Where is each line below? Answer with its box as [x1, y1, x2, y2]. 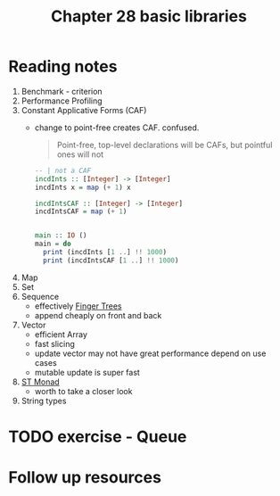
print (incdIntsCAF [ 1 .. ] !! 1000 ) [42, 256, 179, 265]
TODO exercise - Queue [8, 426, 187, 447]
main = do [34, 239, 72, 249]
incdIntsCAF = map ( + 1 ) [34, 207, 128, 216]
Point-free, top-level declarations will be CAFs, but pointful [56, 139, 273, 150]
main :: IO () [34, 231, 87, 240]
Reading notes [8, 56, 118, 77]
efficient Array [34, 328, 88, 340]
